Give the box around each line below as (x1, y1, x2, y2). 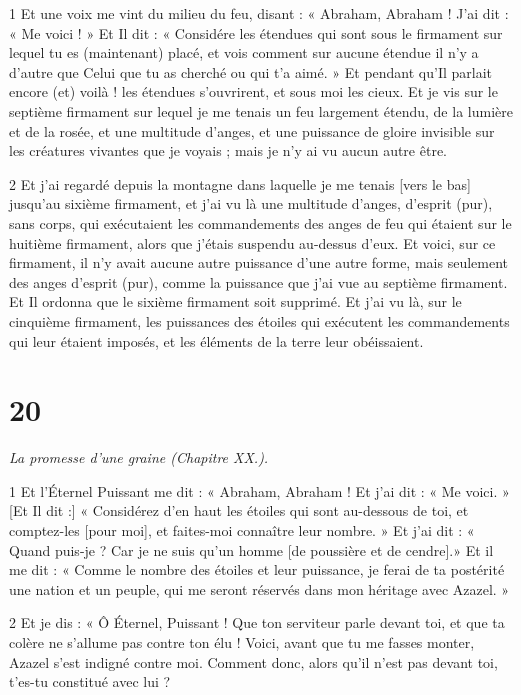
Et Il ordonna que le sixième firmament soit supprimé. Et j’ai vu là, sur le (9, 291, 462, 312)
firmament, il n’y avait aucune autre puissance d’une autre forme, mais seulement (9, 252, 508, 273)
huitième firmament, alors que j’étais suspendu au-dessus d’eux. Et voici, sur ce (9, 232, 496, 253)
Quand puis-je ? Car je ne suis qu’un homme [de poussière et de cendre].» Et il (9, 539, 494, 560)
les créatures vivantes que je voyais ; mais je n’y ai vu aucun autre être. (9, 140, 447, 161)
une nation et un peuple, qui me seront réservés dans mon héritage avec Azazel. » (9, 578, 510, 599)
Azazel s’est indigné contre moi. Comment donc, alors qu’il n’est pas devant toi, (9, 651, 498, 672)
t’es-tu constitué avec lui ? (9, 671, 171, 692)
